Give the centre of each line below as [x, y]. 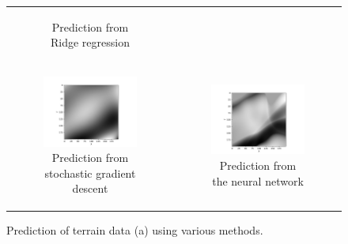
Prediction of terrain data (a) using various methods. [135, 229]
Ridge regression [90, 42]
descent [90, 188]
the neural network [258, 180]
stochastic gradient [90, 173]
